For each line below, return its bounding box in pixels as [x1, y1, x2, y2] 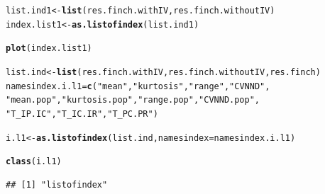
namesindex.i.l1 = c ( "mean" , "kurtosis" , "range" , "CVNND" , [6, 81, 270, 91]
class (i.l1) [6, 156, 62, 167]
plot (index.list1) [6, 43, 92, 54]
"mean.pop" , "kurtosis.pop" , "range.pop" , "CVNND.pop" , [6, 95, 260, 105]
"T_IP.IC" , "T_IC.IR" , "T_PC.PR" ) [6, 108, 158, 119]
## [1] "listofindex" [6, 179, 108, 190]
